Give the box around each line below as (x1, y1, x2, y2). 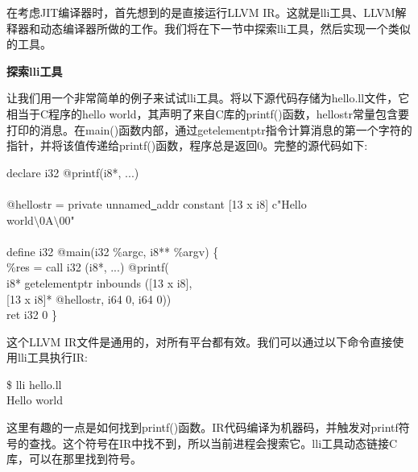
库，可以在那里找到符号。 (6, 450, 142, 467)
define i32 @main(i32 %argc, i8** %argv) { (6, 242, 219, 259)
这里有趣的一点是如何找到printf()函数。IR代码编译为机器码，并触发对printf (6, 419, 399, 436)
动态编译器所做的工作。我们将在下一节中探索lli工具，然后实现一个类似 (39, 19, 411, 36)
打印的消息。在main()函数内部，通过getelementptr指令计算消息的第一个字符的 (6, 121, 412, 138)
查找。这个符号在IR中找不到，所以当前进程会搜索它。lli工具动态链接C (28, 434, 398, 451)
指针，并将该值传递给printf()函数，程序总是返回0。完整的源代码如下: (6, 137, 368, 154)
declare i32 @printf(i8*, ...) (6, 164, 139, 180)
